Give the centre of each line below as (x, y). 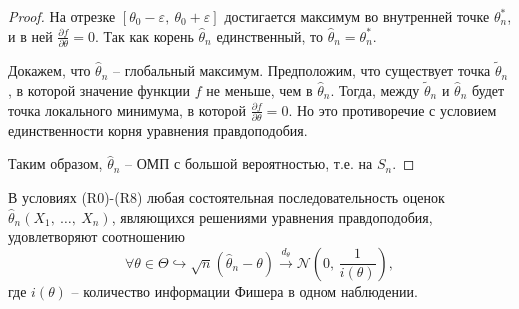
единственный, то (270, 35)
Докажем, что (49, 70)
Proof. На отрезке (62, 16)
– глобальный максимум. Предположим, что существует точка (302, 70)
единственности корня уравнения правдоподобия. (158, 129)
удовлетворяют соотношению (97, 236)
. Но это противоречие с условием (392, 109)
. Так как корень (144, 35)
